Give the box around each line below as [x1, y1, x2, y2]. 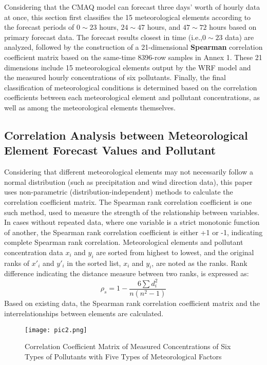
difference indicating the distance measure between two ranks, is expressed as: [4, 268, 249, 279]
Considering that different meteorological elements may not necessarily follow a [4, 166, 253, 177]
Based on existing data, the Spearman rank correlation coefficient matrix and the [4, 298, 260, 309]
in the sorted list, [67, 257, 121, 268]
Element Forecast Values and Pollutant [4, 142, 216, 158]
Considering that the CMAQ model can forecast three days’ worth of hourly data [4, 2, 260, 12]
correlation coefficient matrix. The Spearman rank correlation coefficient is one [4, 196, 252, 207]
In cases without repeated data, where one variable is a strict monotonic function [4, 217, 260, 227]
